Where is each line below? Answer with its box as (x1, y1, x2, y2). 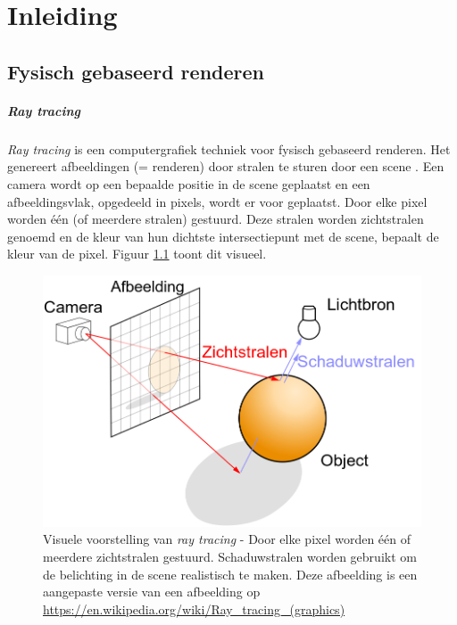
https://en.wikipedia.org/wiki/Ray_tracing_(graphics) (43, 599, 345, 618)
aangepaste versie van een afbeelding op (43, 582, 261, 601)
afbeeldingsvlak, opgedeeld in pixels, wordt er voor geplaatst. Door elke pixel (7, 192, 428, 210)
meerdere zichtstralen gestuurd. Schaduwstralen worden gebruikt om (43, 547, 417, 566)
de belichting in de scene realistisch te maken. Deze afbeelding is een (43, 564, 418, 583)
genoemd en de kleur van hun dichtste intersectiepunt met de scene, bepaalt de (7, 226, 439, 245)
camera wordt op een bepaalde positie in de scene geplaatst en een (7, 174, 370, 193)
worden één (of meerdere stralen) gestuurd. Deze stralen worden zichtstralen (7, 210, 424, 228)
